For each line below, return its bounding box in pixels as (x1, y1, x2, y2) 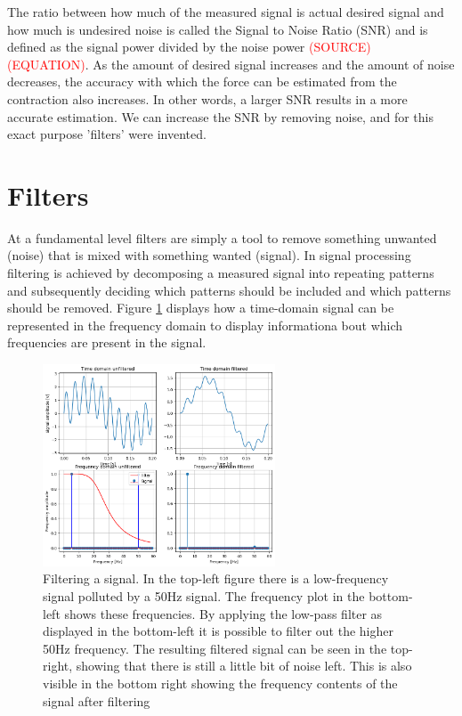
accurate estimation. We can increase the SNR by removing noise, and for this (7, 107, 434, 126)
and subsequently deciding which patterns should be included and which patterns (7, 281, 451, 299)
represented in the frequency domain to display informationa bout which (7, 315, 403, 334)
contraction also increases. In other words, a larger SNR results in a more (7, 89, 408, 108)
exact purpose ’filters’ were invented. (7, 125, 207, 143)
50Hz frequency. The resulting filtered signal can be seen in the (43, 639, 387, 657)
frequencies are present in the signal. (7, 333, 207, 352)
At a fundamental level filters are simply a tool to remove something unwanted (7, 228, 437, 247)
